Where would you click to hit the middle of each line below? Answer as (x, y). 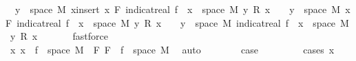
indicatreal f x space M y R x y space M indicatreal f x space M (183, 22)
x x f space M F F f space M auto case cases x (172, 49)
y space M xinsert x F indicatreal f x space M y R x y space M (178, 9)
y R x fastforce (59, 36)
